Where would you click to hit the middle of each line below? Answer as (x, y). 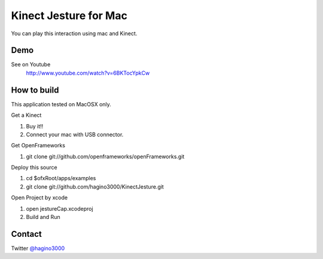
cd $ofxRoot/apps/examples (61, 178)
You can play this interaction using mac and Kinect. (74, 33)
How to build (35, 90)
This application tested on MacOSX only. (61, 104)
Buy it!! (35, 126)
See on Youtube (31, 64)
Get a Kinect (26, 115)
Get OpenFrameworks (38, 146)
